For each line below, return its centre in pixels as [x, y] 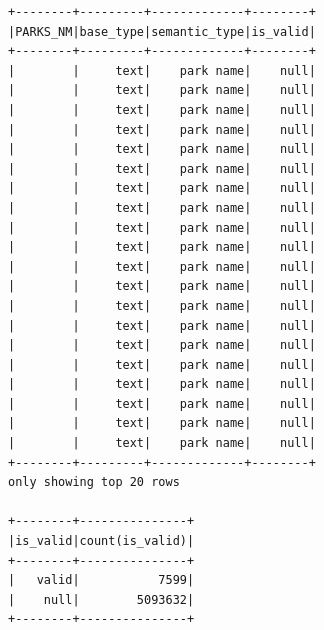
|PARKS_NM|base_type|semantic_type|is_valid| [162, 31]
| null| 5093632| [101, 599]
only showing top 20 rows [94, 482]
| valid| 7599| [101, 580]
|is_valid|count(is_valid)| [101, 541]
